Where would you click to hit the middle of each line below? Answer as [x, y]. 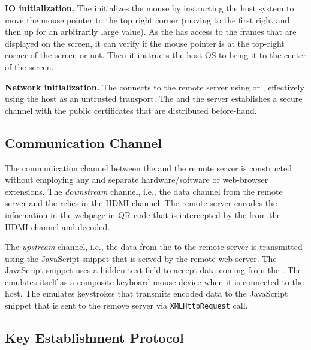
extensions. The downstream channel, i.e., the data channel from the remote [144, 191]
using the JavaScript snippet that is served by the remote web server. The [141, 258]
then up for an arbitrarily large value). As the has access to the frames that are [151, 31]
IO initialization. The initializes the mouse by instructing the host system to [150, 8]
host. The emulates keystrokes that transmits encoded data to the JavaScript [147, 293]
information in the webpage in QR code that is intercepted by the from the [143, 214]
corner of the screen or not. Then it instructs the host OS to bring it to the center [156, 55]
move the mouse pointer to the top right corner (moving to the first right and [147, 19]
